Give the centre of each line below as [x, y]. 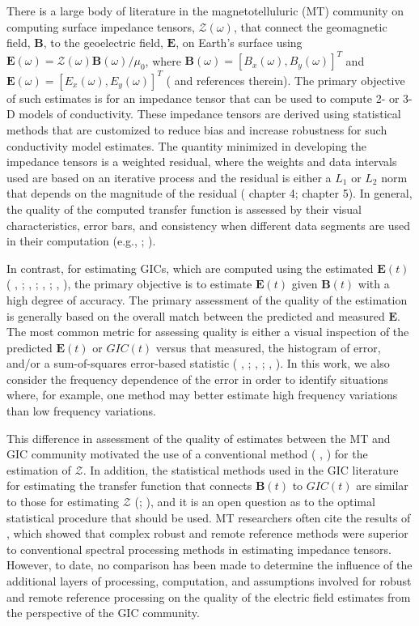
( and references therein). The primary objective [286, 80]
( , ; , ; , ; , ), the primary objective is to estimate [129, 284]
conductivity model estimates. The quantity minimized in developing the [187, 145]
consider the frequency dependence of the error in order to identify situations [197, 379]
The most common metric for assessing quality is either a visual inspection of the [208, 332]
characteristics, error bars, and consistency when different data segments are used [209, 225]
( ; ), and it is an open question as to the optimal [255, 502]
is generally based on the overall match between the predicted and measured [196, 315]
